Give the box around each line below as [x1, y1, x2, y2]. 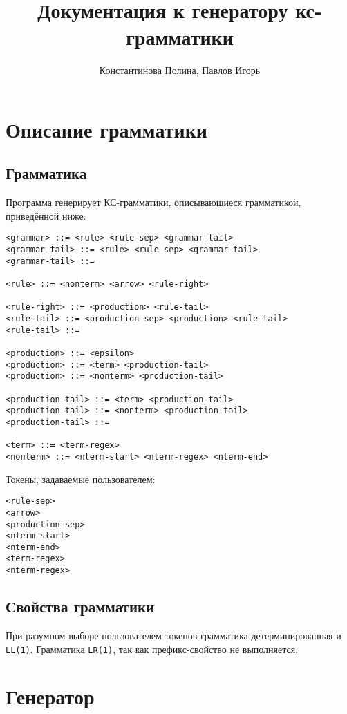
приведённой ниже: [6, 208, 86, 223]
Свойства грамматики [6, 596, 155, 617]
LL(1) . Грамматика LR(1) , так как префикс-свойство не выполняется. [6, 641, 299, 656]
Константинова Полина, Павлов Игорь [99, 63, 261, 77]
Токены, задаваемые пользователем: [6, 471, 156, 486]
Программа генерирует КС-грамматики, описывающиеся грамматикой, [6, 195, 301, 209]
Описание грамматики [6, 115, 207, 143]
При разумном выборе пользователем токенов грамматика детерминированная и [6, 628, 341, 642]
